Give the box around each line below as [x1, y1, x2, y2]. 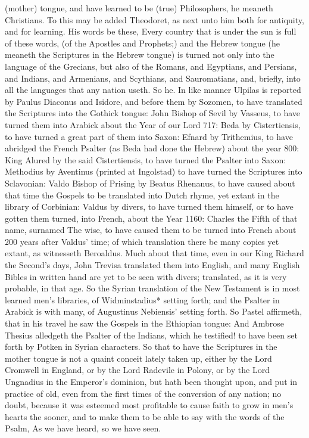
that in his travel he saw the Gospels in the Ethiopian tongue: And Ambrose [5, 317, 284, 330]
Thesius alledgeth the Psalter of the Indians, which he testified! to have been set [5, 328, 298, 341]
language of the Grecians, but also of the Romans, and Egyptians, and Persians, [5, 60, 297, 72]
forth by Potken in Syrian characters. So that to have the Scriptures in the [5, 340, 277, 353]
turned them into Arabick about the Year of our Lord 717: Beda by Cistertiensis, [5, 118, 301, 131]
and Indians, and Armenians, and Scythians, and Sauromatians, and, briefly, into [5, 72, 301, 84]
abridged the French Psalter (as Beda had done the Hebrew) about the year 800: [5, 142, 299, 154]
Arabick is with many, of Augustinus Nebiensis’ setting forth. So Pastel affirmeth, [5, 305, 302, 318]
